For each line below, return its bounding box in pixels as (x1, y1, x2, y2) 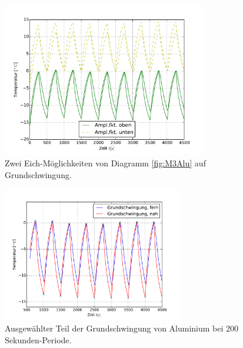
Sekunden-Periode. (5, 333, 72, 346)
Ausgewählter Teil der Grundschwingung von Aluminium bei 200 (5, 322, 239, 334)
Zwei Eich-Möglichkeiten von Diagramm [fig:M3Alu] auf (5, 156, 206, 169)
